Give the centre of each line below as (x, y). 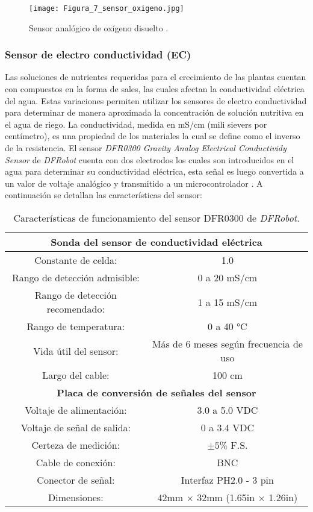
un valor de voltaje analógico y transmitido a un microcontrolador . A (134, 183)
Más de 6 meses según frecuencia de (227, 344)
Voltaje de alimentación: (76, 410)
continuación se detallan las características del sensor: (104, 195)
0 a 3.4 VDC (227, 427)
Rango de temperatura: (76, 326)
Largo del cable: (76, 375)
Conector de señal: (76, 480)
